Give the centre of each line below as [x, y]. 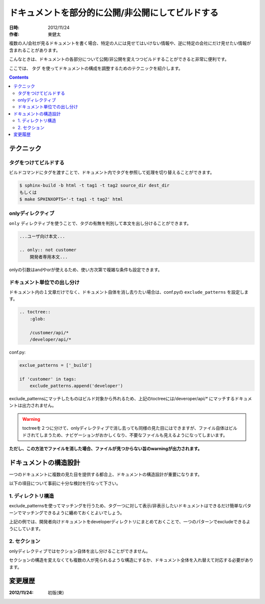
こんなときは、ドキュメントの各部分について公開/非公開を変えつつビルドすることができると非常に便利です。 [119, 59]
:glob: [38, 319]
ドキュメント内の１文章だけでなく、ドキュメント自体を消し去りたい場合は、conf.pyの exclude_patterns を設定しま [129, 292]
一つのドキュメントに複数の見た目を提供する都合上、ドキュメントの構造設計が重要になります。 [106, 474]
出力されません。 [39, 406]
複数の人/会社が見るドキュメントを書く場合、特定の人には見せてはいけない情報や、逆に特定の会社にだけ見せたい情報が [130, 43]
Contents [19, 77]
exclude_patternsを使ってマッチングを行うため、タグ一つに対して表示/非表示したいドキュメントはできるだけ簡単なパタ [130, 506]
